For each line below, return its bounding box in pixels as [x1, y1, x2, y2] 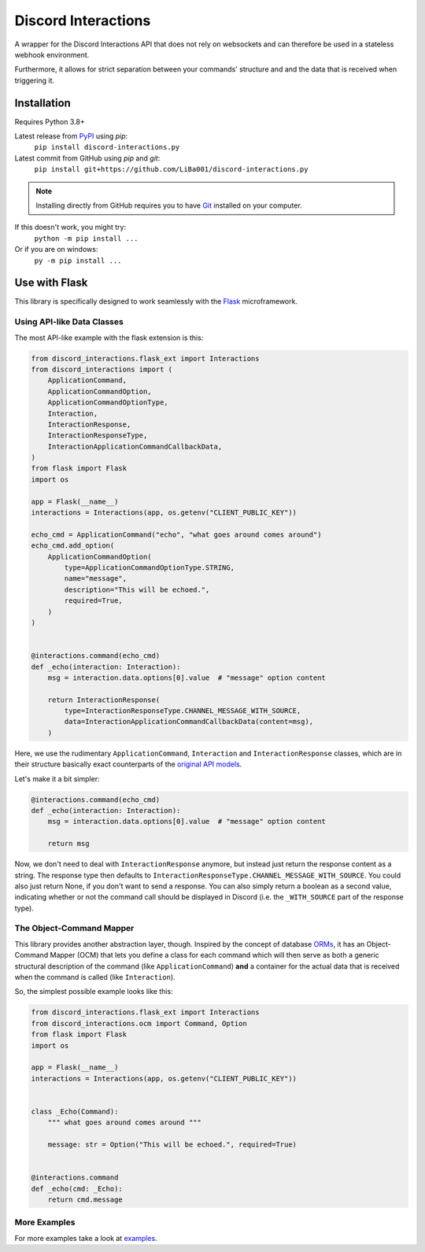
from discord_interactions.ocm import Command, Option [31, 1019, 247, 1028]
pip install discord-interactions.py [34, 142, 180, 152]
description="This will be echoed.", [64, 585, 210, 594]
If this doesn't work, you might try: [14, 223, 126, 232]
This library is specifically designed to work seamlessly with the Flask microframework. [14, 297, 298, 306]
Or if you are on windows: [14, 245, 98, 254]
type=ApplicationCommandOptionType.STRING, [64, 563, 235, 572]
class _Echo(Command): [31, 1106, 119, 1116]
